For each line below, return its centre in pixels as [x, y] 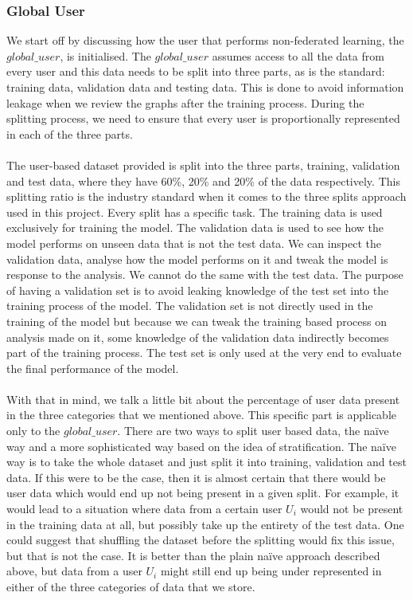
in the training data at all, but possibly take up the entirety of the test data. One [205, 524]
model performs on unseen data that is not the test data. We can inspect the [194, 243]
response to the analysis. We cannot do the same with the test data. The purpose [205, 275]
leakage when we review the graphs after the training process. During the [185, 102]
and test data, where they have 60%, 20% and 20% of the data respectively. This [203, 180]
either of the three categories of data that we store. [131, 586]
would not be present [352, 509]
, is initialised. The [105, 55]
